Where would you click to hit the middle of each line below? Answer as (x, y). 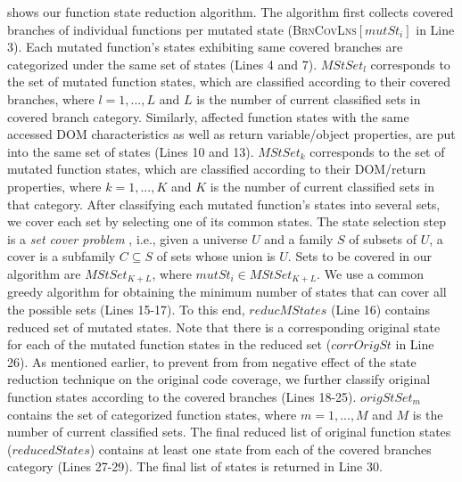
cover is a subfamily (62, 256)
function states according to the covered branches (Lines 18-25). (182, 396)
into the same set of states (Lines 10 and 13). (131, 151)
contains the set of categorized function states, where (152, 414)
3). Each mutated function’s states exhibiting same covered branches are (205, 47)
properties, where (54, 186)
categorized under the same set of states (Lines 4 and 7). (162, 64)
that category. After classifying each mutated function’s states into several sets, (224, 204)
